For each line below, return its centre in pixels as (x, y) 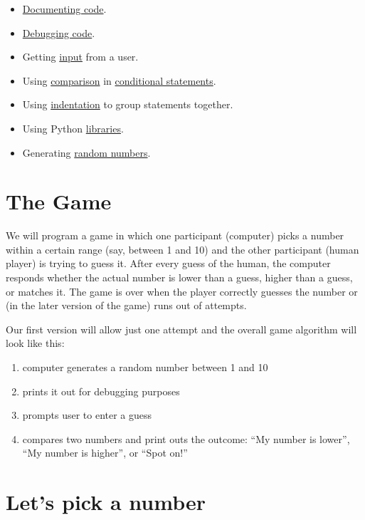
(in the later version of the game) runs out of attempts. (126, 305)
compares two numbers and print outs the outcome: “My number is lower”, (186, 438)
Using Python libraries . (73, 128)
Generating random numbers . (86, 152)
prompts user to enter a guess (87, 415)
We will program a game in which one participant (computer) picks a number (175, 235)
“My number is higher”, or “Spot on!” (105, 453)
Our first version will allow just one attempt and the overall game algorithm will (181, 329)
